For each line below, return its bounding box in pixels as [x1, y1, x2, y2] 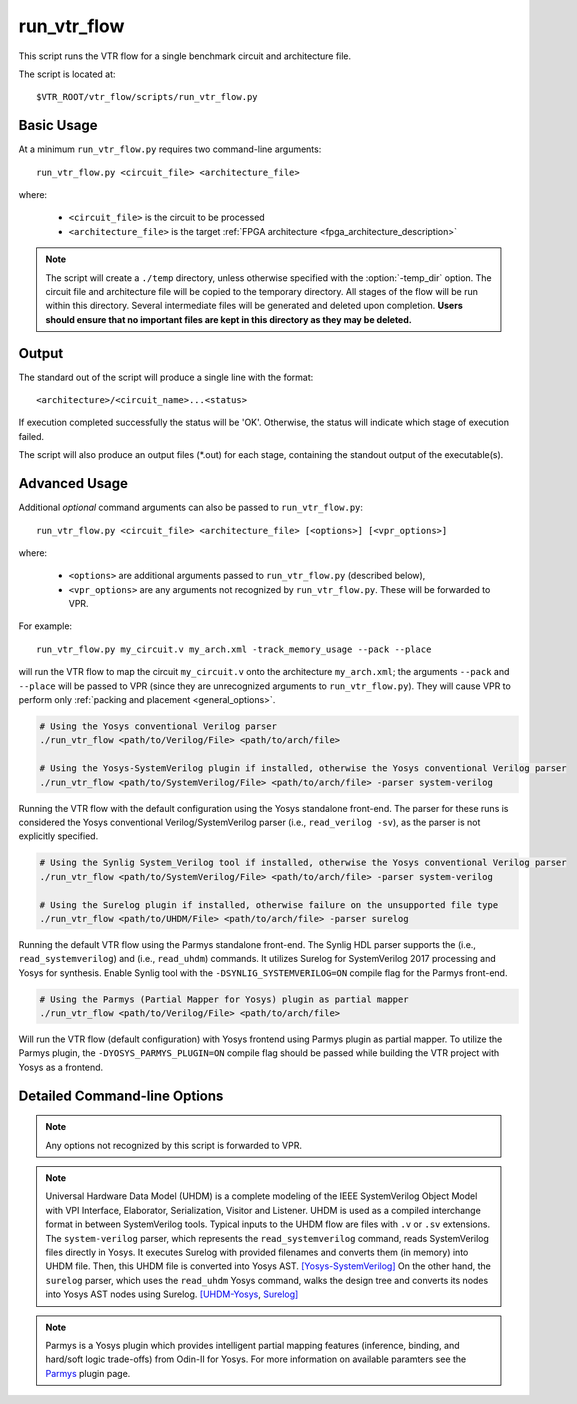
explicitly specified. [18, 830, 99, 842]
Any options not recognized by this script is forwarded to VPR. [45, 1139, 302, 1151]
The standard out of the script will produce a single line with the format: [18, 371, 314, 383]
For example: [18, 620, 73, 632]
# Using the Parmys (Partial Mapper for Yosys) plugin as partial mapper [39, 993, 409, 1005]
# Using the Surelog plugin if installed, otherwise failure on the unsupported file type [39, 899, 499, 910]
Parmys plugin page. [45, 1367, 131, 1379]
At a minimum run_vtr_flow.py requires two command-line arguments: [18, 143, 322, 155]
